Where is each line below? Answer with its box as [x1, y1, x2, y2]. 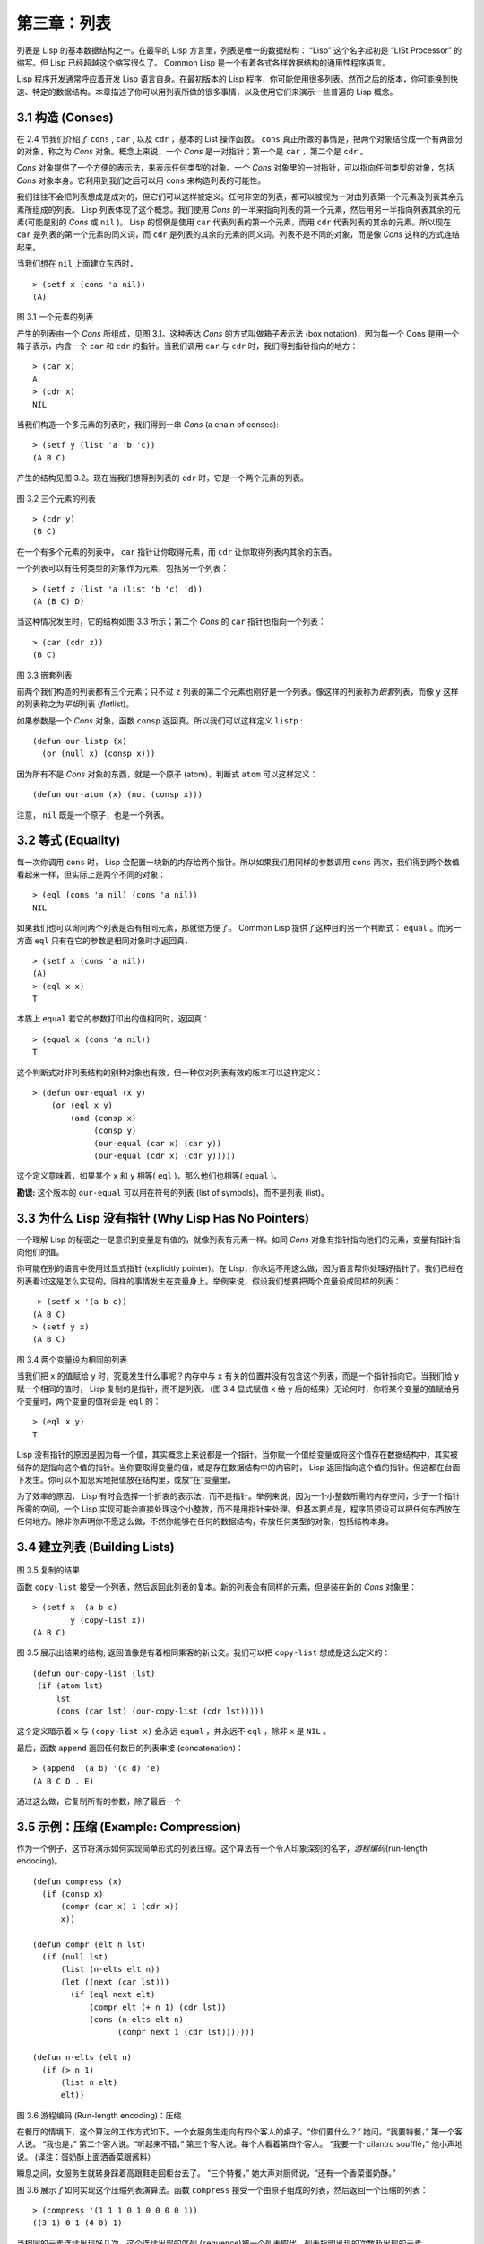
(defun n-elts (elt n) [32, 2052, 133, 2063]
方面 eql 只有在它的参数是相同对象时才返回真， [16, 934, 193, 946]
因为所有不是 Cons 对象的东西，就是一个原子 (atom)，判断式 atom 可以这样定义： [16, 768, 318, 779]
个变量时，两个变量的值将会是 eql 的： [16, 1396, 161, 1407]
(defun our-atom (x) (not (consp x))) [32, 790, 203, 800]
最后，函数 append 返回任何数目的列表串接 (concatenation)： [16, 1742, 244, 1753]
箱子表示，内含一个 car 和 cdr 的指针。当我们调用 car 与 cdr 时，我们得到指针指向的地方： [16, 341, 359, 352]
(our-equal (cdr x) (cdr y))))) [93, 1150, 237, 1161]
